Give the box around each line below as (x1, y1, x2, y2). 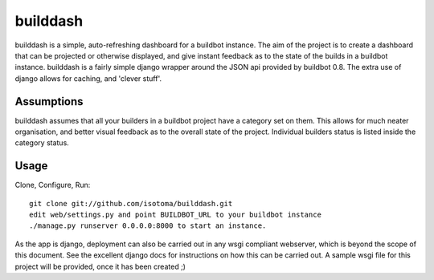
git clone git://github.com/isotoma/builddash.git (29, 199, 233, 208)
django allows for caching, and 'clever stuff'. (14, 73, 162, 83)
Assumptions (14, 95, 84, 108)
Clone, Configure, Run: (14, 181, 91, 190)
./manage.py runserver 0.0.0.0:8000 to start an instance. (29, 221, 267, 230)
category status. (14, 138, 70, 148)
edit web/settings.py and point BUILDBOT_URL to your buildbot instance (29, 210, 321, 220)
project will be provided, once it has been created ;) (14, 262, 186, 271)
